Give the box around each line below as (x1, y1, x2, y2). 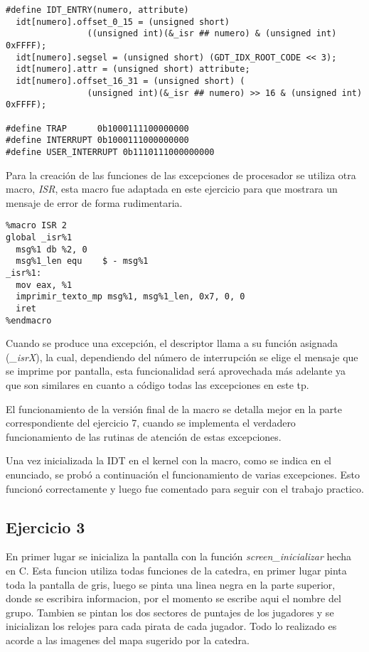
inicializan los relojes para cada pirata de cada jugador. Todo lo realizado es (6, 619, 337, 634)
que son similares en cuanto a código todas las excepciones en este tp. (6, 378, 309, 392)
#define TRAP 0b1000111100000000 (6, 123, 189, 134)
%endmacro (6, 315, 52, 326)
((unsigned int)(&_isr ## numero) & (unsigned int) (87, 28, 337, 39)
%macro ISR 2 (6, 220, 67, 231)
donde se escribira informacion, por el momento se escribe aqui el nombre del (6, 591, 341, 606)
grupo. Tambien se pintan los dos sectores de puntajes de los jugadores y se (6, 604, 334, 619)
